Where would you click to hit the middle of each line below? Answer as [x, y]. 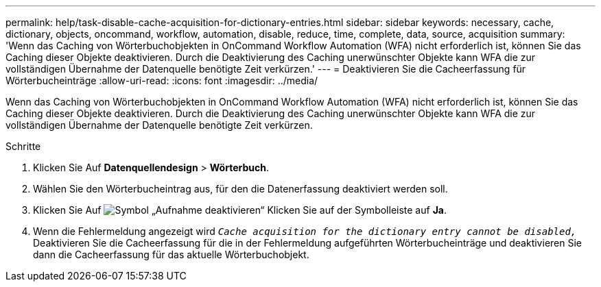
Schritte [23, 146]
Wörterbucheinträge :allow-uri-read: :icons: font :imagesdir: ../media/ [162, 80]
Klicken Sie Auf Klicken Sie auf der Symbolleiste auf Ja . [240, 210]
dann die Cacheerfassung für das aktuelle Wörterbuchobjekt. [171, 254]
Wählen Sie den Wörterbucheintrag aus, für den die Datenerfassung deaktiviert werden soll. [240, 189]
